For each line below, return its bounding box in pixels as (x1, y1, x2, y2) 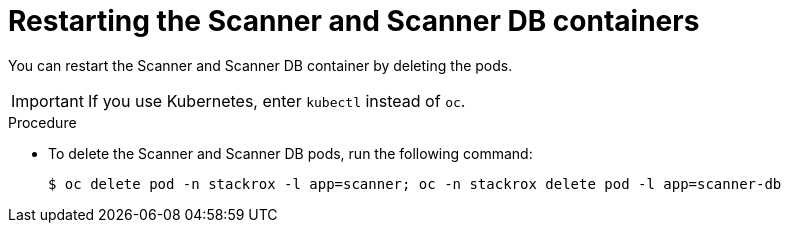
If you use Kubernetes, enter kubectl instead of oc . (87, 90, 466, 111)
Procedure (8, 113, 77, 131)
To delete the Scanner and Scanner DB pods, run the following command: (48, 144, 533, 162)
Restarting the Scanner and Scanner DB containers (8, 4, 700, 38)
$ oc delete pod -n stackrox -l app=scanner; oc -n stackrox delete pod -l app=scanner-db (48, 175, 782, 192)
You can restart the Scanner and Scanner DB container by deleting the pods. (8, 56, 513, 74)
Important (11, 90, 84, 111)
